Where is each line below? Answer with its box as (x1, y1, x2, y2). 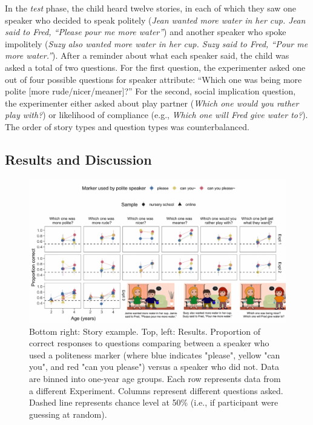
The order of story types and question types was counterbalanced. (5, 120, 249, 133)
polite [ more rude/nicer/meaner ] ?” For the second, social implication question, (5, 85, 296, 97)
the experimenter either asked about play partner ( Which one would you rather (5, 96, 299, 109)
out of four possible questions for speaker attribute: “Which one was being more (5, 73, 302, 85)
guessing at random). (29, 407, 107, 420)
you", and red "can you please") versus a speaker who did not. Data (29, 360, 279, 373)
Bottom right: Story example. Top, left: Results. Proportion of (29, 325, 261, 337)
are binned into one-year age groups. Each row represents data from (29, 372, 281, 384)
